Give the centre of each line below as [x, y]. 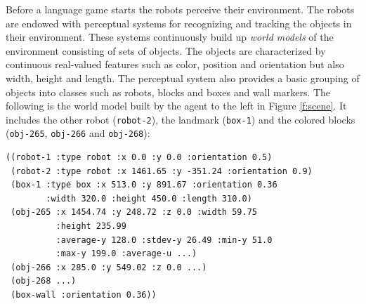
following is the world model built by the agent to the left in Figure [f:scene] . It [176, 106]
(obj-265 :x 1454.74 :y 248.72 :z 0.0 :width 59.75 [134, 212]
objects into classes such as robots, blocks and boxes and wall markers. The [168, 92]
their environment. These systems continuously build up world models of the [170, 37]
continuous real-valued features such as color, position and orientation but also [175, 64]
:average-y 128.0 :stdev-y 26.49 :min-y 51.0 [164, 240]
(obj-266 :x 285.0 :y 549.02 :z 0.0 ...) [109, 267]
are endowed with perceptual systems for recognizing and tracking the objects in [179, 23]
